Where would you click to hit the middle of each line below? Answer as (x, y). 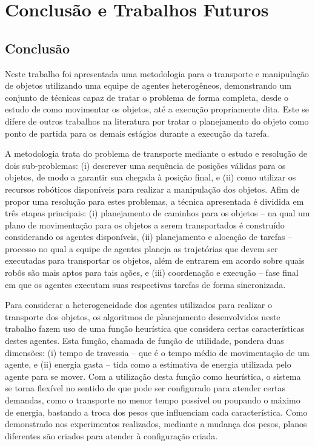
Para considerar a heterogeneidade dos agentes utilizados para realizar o (138, 305)
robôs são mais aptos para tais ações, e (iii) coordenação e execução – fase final (152, 273)
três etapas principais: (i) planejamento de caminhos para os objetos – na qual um (157, 213)
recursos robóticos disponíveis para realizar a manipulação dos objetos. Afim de (152, 189)
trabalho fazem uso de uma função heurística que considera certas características (155, 328)
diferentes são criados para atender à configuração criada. (111, 435)
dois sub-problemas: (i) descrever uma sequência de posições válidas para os (145, 165)
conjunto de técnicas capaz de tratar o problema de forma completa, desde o (147, 97)
